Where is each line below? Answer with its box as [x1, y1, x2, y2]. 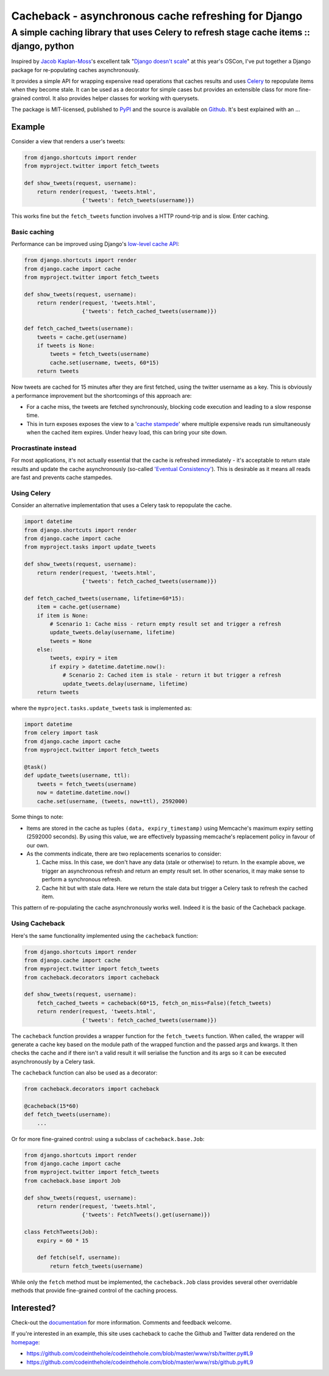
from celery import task [24, 729, 99, 737]
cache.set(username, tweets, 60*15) [49, 359, 160, 366]
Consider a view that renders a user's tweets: [11, 138, 126, 145]
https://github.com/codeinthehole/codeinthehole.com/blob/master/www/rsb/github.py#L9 [26, 1358, 253, 1366]
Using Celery [11, 489, 51, 497]
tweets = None [49, 638, 92, 644]
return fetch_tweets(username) [49, 1263, 143, 1269]
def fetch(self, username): [37, 1254, 121, 1261]
